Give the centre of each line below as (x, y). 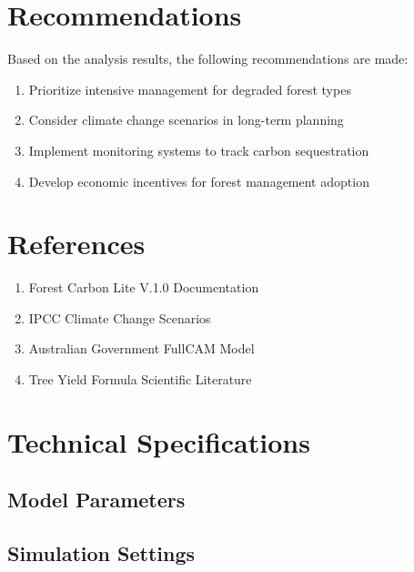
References (76, 244)
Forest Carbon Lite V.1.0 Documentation (144, 287)
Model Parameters (96, 500)
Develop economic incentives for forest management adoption (199, 181)
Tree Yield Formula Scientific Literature (140, 379)
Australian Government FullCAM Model (141, 348)
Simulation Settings (101, 553)
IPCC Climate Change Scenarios (120, 317)
